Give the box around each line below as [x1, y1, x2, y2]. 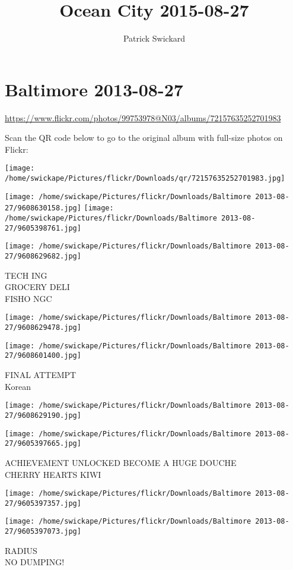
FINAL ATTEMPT [5, 369, 77, 381]
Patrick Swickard [123, 32, 186, 45]
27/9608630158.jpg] [5, 204, 81, 213]
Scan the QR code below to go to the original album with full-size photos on [5, 131, 283, 144]
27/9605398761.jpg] [5, 223, 81, 232]
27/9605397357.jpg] [5, 499, 81, 508]
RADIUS [5, 544, 37, 556]
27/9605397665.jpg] [5, 439, 81, 448]
